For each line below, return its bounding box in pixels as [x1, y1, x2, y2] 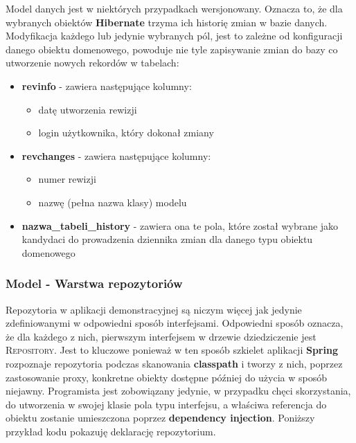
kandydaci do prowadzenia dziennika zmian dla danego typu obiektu [21, 232, 313, 246]
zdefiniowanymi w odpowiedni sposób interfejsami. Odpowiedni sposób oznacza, [6, 316, 344, 330]
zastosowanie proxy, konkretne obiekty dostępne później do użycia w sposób [6, 370, 328, 384]
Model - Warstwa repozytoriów [6, 275, 183, 292]
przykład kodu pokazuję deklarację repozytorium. [6, 424, 216, 438]
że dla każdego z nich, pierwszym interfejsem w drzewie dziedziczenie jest [6, 329, 317, 343]
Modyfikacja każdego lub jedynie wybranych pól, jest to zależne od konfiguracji [6, 28, 343, 43]
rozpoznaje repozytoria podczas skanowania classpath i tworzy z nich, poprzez [6, 356, 343, 370]
